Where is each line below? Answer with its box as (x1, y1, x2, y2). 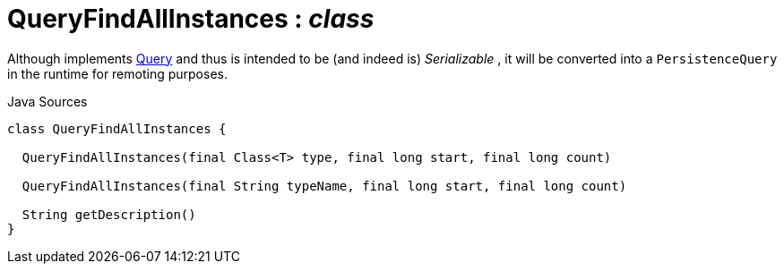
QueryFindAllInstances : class (7, 4, 375, 34)
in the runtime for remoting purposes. (7, 65, 228, 81)
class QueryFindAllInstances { (7, 121, 227, 136)
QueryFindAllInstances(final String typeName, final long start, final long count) (22, 178, 627, 193)
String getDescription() (22, 207, 196, 222)
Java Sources (7, 93, 88, 109)
